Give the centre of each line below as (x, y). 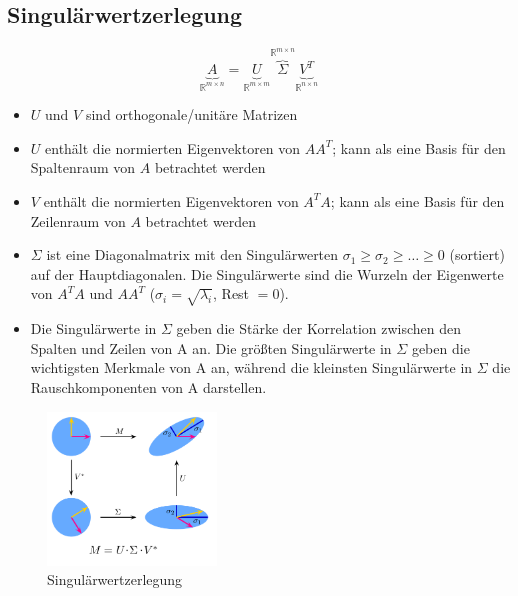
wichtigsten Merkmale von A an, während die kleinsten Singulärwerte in (251, 367)
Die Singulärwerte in (93, 328)
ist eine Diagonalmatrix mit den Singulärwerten (192, 254)
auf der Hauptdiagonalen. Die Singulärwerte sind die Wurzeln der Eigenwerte (267, 273)
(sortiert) (477, 254)
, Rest (231, 293)
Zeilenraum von (78, 220)
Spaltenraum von (83, 167)
